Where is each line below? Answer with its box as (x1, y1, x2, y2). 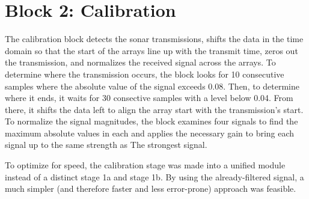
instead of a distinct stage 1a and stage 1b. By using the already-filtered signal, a (5, 170, 304, 183)
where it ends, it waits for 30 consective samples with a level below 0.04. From (5, 91, 293, 104)
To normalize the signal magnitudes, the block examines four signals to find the (5, 115, 298, 127)
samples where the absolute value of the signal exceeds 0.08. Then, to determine (5, 79, 300, 92)
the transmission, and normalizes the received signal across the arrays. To (5, 56, 276, 69)
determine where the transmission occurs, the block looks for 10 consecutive (5, 67, 284, 80)
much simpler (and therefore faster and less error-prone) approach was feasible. (5, 182, 296, 195)
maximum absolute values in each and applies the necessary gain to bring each (5, 126, 295, 139)
